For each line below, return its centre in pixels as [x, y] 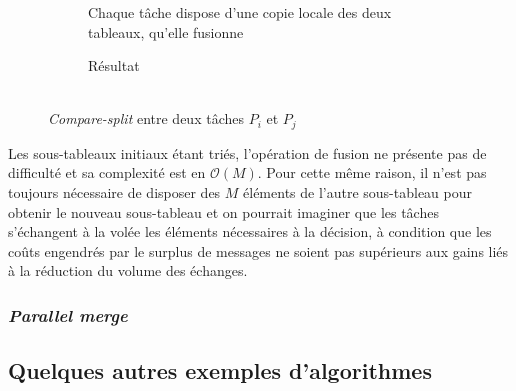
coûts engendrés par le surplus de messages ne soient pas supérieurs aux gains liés [258, 250]
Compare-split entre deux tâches [146, 118]
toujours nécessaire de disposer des [114, 192]
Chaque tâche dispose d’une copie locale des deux [240, 12]
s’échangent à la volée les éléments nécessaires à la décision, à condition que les [250, 231]
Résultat [114, 65]
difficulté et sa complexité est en [107, 172]
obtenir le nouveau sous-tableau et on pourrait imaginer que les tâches [223, 211]
